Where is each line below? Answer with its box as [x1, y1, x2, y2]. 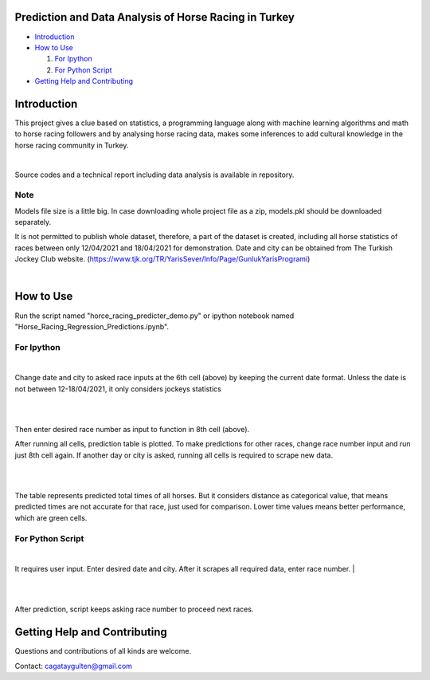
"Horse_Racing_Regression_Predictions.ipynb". [14, 321, 170, 331]
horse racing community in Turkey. [14, 140, 129, 150]
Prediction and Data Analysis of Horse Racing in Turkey [14, 10, 295, 24]
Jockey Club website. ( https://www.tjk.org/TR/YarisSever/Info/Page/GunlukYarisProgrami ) [14, 254, 311, 264]
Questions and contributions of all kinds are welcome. [14, 647, 191, 656]
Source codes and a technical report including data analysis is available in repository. [14, 170, 295, 179]
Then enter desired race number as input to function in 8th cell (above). [14, 425, 250, 434]
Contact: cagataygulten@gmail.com [14, 661, 133, 670]
